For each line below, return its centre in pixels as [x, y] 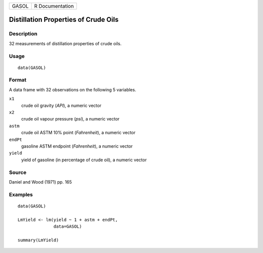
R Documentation [54, 6]
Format [18, 80]
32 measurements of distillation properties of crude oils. [65, 43]
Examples [21, 194]
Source [18, 172]
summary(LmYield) [38, 240]
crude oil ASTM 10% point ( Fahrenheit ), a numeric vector [78, 133]
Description [23, 34]
